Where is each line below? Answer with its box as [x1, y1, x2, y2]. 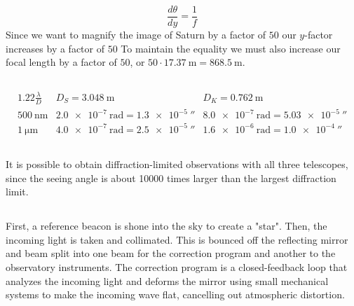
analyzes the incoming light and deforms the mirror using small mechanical [6, 273, 329, 288]
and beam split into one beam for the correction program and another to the [6, 246, 336, 260]
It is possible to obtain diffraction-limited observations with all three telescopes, [6, 157, 348, 172]
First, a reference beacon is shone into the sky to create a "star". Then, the [6, 218, 327, 233]
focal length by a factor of [6, 55, 117, 69]
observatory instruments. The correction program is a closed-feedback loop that [6, 260, 348, 274]
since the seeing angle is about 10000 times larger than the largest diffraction [6, 170, 336, 185]
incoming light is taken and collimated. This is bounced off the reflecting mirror [6, 232, 348, 246]
